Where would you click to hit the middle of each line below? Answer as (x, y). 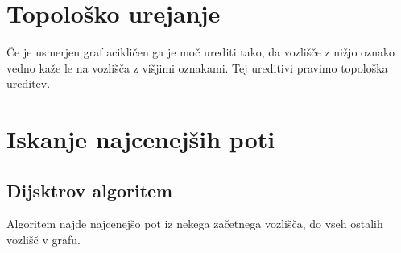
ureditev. (29, 83)
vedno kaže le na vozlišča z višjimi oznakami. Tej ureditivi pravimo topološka (197, 67)
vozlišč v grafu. (43, 240)
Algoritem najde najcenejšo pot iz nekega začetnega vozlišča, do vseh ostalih (195, 224)
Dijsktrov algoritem (90, 190)
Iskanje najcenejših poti (141, 139)
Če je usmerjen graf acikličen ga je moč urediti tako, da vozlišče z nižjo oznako (201, 52)
